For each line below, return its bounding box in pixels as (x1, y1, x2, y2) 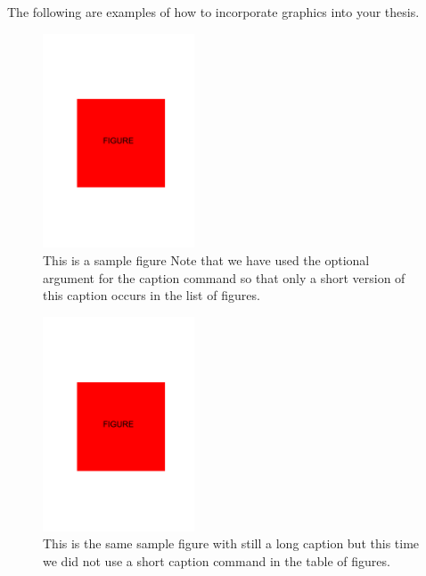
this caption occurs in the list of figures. (43, 286, 260, 305)
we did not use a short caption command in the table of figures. (43, 551, 390, 570)
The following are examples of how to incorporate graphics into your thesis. (7, 3, 420, 21)
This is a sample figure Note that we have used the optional (43, 251, 370, 270)
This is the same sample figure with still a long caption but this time (43, 534, 420, 553)
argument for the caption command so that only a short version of (43, 268, 406, 287)
